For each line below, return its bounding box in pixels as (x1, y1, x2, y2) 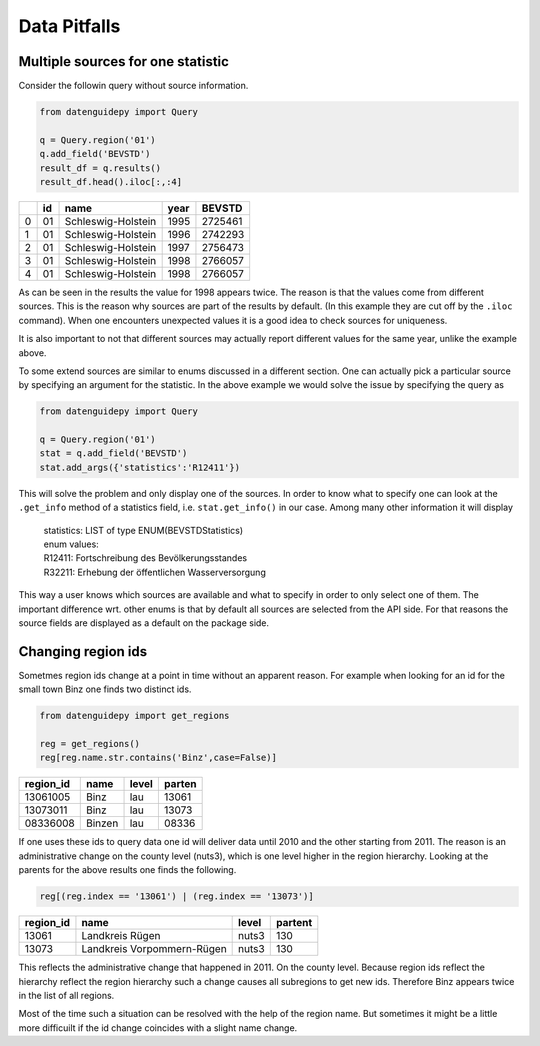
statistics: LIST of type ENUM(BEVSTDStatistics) (43, 524, 244, 536)
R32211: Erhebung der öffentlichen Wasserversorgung (43, 566, 267, 578)
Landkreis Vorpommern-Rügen (81, 942, 227, 956)
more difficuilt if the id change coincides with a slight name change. (18, 1021, 298, 1034)
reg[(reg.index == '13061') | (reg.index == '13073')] (39, 891, 314, 902)
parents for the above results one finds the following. (18, 864, 237, 876)
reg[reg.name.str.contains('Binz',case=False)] (39, 752, 277, 764)
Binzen (85, 816, 119, 830)
